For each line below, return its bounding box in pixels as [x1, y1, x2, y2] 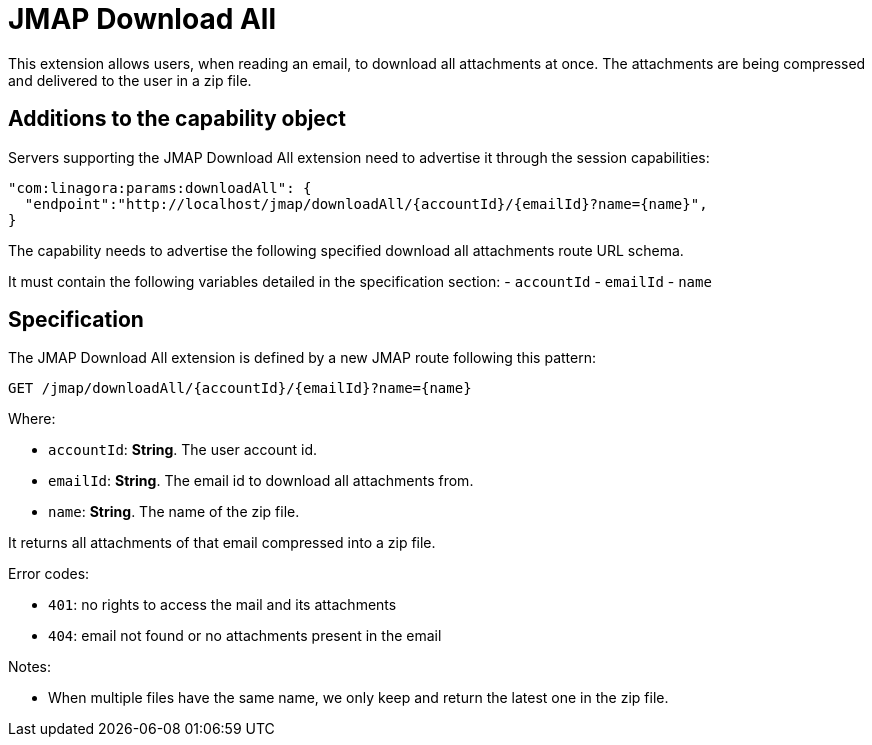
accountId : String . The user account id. [48, 441, 318, 459]
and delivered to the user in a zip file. [8, 71, 252, 89]
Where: [8, 410, 56, 428]
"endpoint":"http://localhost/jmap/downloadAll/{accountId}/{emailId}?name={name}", [24, 195, 708, 212]
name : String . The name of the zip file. [48, 503, 300, 521]
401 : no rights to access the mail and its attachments [48, 596, 397, 614]
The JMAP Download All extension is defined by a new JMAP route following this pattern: [8, 349, 596, 367]
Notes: [8, 658, 51, 676]
